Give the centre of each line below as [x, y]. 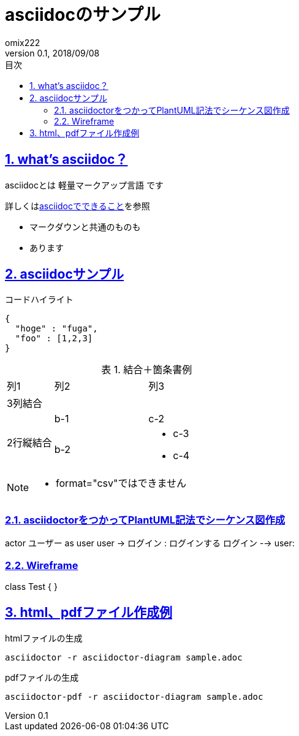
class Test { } [31, 586]
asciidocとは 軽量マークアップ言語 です [84, 185]
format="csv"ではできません [121, 483]
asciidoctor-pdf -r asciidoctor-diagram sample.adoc [134, 696]
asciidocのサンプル [83, 15]
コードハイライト [39, 300]
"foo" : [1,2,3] [54, 339]
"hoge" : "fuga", [56, 329]
